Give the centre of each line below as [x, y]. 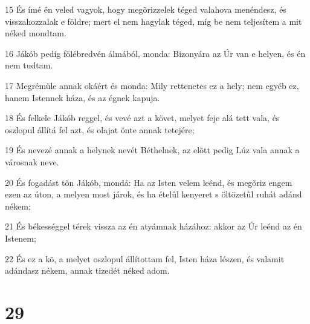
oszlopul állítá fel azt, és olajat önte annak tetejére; [100, 129]
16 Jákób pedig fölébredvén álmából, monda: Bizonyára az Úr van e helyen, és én [155, 53]
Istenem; [21, 238]
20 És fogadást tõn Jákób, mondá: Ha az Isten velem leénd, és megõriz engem [149, 182]
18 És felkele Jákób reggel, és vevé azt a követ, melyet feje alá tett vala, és [142, 118]
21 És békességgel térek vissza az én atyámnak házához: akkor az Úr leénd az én [153, 226]
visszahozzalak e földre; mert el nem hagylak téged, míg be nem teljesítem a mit [153, 21]
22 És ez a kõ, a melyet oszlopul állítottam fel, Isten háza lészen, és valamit [145, 258]
